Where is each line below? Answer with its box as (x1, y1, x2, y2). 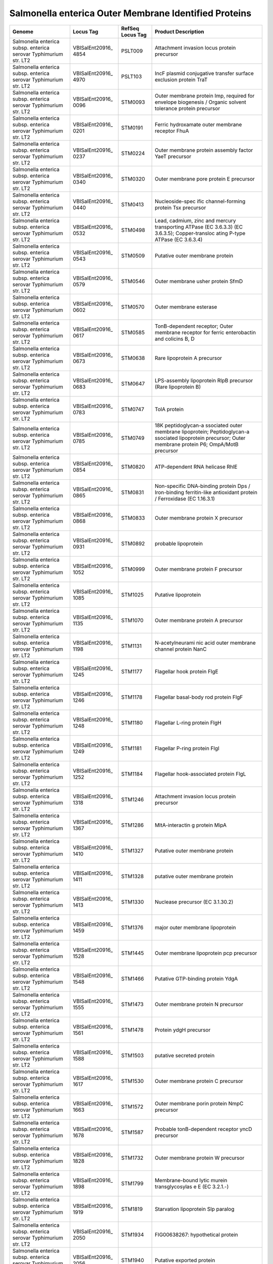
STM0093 (121, 99, 145, 106)
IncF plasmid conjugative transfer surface (154, 70, 254, 77)
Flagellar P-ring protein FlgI (154, 745, 220, 752)
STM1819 (121, 1205, 143, 1212)
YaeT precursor (154, 153, 192, 160)
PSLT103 (121, 73, 142, 80)
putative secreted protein (154, 1052, 215, 1059)
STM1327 (121, 847, 144, 854)
